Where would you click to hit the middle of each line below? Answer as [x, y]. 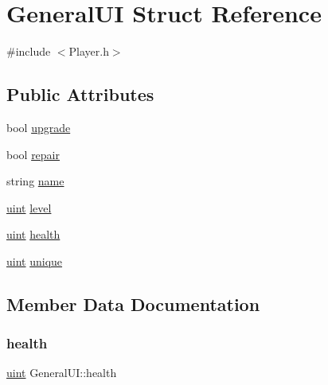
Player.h [89, 51]
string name [35, 181]
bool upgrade [39, 127]
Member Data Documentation [133, 303]
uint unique [35, 261]
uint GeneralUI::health [62, 373]
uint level [29, 207]
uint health [33, 234]
